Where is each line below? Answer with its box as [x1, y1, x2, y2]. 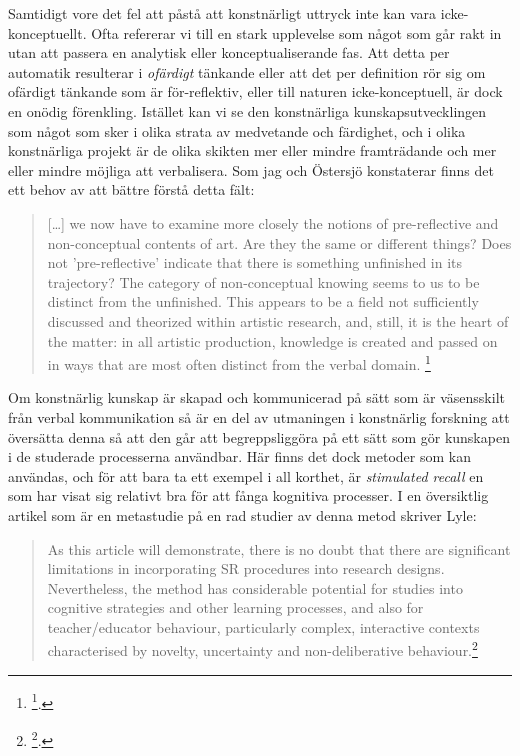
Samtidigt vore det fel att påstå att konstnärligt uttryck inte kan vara [8, 3, 437, 23]
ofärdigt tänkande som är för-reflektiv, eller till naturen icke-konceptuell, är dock [8, 81, 503, 102]
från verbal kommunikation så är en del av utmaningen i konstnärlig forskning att [8, 406, 510, 427]
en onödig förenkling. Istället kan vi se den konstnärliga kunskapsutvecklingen [8, 100, 487, 121]
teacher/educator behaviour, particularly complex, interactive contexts [47, 616, 480, 637]
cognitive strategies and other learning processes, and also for [47, 597, 424, 618]
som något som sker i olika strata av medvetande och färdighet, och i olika [8, 120, 466, 141]
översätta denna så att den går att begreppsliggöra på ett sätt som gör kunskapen [8, 426, 510, 447]
